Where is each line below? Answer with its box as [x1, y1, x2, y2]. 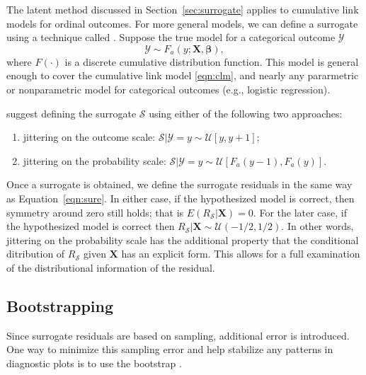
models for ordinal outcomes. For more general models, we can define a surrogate [6, 16, 358, 30]
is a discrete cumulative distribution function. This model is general [64, 54, 359, 69]
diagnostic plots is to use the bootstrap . [6, 355, 182, 370]
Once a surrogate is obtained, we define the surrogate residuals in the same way [6, 177, 353, 192]
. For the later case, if [253, 204, 348, 219]
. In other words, [281, 219, 354, 233]
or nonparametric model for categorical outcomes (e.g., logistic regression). [6, 81, 331, 96]
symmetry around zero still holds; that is [6, 204, 184, 219]
